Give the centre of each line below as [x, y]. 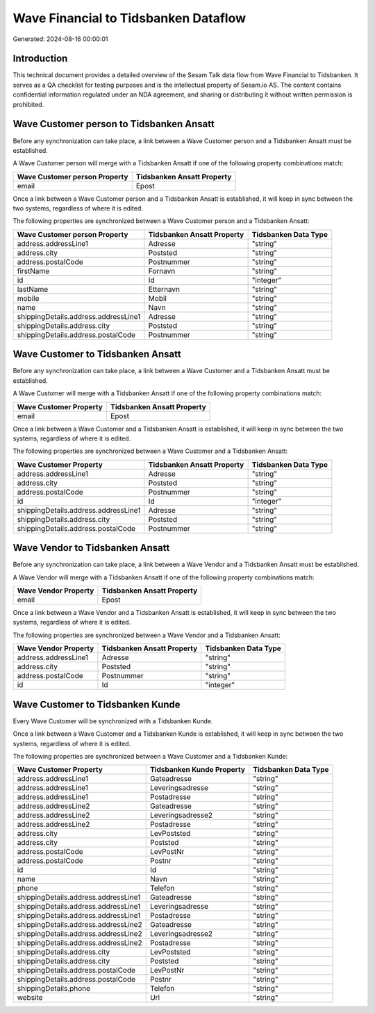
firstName [33, 271]
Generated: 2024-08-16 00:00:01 [60, 39]
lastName [33, 289]
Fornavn [162, 271]
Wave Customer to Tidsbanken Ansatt [97, 354]
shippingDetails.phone [53, 989]
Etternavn [164, 289]
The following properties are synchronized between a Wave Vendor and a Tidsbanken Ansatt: [147, 635]
